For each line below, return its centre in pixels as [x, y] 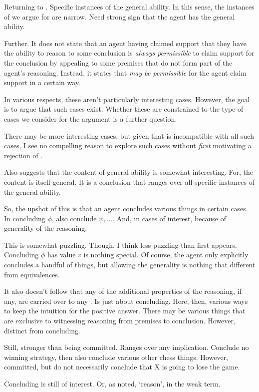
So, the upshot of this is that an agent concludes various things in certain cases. [126, 209]
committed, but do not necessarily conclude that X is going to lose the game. [122, 367]
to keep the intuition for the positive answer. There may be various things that [125, 311]
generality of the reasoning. [46, 228]
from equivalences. [32, 274]
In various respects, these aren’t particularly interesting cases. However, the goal [127, 99]
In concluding [25, 218]
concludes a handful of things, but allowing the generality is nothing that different [130, 265]
